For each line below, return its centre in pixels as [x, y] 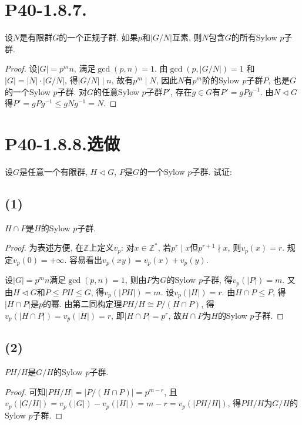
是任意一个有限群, [53, 171]
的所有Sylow [254, 37]
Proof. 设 [21, 68]
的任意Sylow [116, 91]
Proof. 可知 [25, 391]
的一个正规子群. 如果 [98, 37]
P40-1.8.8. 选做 [63, 143]
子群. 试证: [212, 171]
